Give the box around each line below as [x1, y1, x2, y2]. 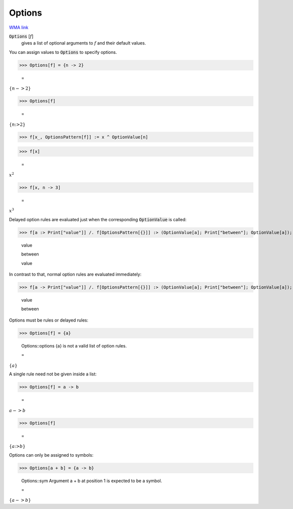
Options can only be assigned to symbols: [9, 452, 94, 458]
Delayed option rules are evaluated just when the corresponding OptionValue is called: [9, 216, 187, 222]
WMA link [9, 24, 29, 30]
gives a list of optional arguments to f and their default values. [21, 40, 146, 46]
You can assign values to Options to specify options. [9, 49, 117, 55]
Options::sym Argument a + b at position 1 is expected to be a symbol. [21, 478, 162, 484]
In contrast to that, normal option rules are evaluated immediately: [9, 272, 142, 278]
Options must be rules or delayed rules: [9, 317, 88, 323]
